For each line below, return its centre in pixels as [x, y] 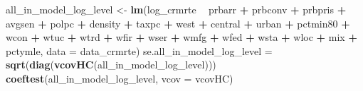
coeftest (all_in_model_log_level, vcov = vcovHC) [120, 78]
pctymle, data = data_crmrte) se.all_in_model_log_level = [139, 50]
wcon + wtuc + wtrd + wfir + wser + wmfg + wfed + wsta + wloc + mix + [181, 37]
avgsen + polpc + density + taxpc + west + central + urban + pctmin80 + [178, 23]
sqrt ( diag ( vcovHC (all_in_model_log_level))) [111, 65]
